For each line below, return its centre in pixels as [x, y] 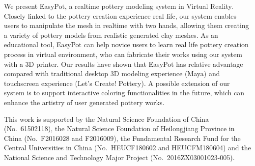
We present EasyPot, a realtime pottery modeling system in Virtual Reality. [119, 6]
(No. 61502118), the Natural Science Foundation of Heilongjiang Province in [119, 128]
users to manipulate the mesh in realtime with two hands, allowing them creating [127, 25]
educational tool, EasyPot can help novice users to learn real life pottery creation [126, 44]
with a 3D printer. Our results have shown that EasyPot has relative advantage [124, 64]
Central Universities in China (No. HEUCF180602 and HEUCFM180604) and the [127, 148]
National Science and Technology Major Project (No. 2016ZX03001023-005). [119, 157]
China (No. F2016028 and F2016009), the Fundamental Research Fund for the [122, 138]
